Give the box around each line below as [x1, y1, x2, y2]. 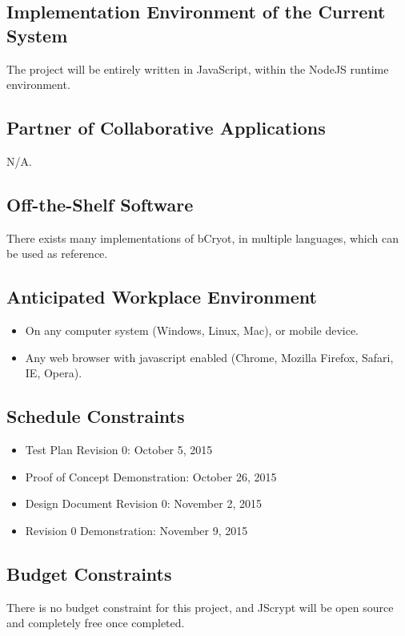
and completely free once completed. [6, 614, 185, 631]
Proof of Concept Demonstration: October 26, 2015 [25, 468, 277, 485]
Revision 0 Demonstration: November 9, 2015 [25, 521, 248, 538]
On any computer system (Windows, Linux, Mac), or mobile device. [25, 322, 359, 339]
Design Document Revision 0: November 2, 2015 [25, 495, 262, 512]
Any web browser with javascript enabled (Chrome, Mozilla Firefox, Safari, [25, 348, 394, 365]
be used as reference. [6, 245, 108, 262]
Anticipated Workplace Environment [6, 284, 317, 309]
